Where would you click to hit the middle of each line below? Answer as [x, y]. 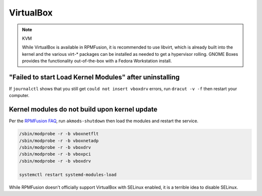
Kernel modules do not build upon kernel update [83, 109]
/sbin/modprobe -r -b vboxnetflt [59, 134]
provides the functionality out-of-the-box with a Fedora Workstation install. [97, 61]
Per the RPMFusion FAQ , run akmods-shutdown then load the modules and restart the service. [104, 121]
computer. [19, 96]
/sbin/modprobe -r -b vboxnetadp [59, 140]
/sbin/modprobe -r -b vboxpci [55, 154]
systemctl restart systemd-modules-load [68, 174]
